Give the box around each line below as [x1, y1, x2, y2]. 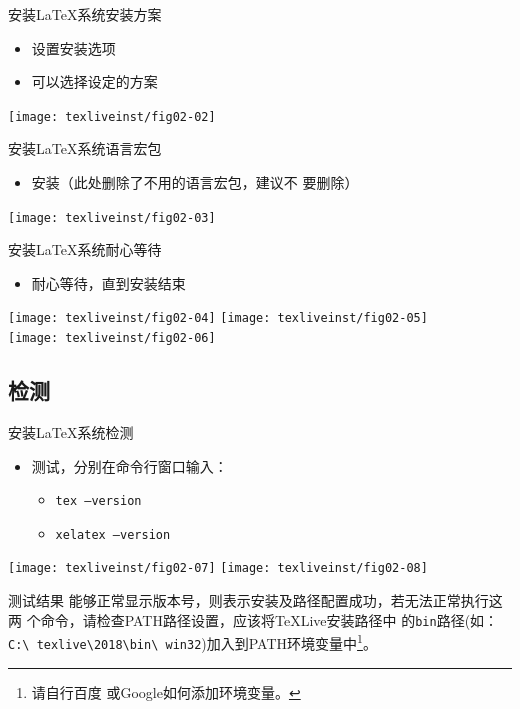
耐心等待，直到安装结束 [31, 272, 186, 293]
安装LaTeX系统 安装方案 [8, 4, 162, 24]
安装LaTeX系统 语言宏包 [8, 138, 162, 159]
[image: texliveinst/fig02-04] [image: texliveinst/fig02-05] [8, 311, 428, 326]
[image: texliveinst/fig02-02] [8, 109, 216, 124]
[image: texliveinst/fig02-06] [8, 331, 216, 346]
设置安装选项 [31, 37, 116, 58]
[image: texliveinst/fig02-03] [8, 210, 216, 225]
